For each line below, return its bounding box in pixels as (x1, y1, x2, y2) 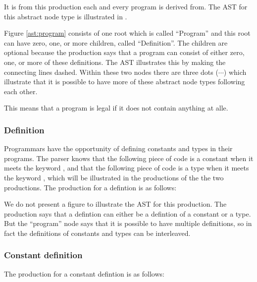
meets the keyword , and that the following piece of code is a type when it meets (4, 163, 249, 173)
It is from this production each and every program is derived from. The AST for (4, 1, 248, 11)
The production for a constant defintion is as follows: (4, 268, 164, 279)
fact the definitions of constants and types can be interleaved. (4, 227, 191, 238)
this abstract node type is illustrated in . (4, 11, 127, 21)
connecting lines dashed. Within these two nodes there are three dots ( (4, 66, 218, 77)
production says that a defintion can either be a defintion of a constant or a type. (4, 208, 251, 219)
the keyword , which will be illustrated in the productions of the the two (4, 172, 224, 182)
